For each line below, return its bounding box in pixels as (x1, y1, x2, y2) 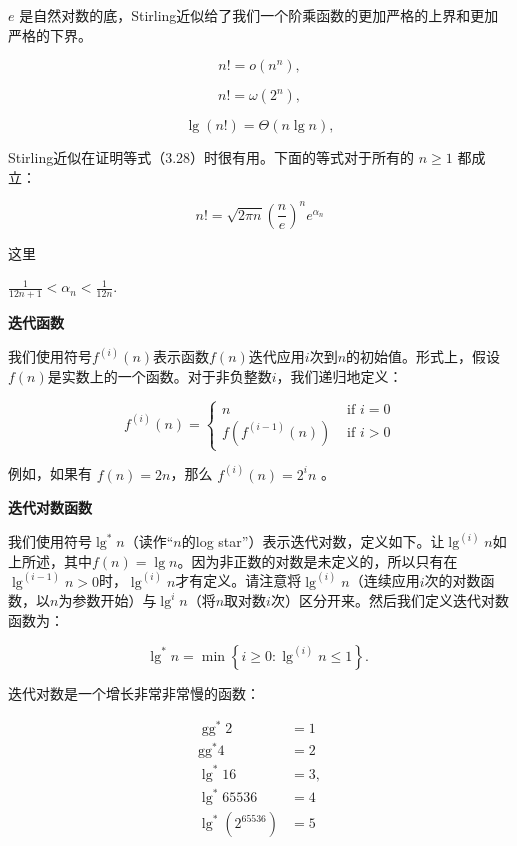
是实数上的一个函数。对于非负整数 (47, 365, 272, 386)
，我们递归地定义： (276, 365, 403, 386)
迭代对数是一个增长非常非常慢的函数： (8, 682, 260, 703)
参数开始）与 (72, 590, 157, 611)
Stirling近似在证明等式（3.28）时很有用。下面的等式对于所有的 (8, 147, 415, 168)
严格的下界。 (8, 24, 92, 45)
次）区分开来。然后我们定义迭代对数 (270, 590, 509, 611)
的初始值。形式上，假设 (346, 346, 501, 367)
